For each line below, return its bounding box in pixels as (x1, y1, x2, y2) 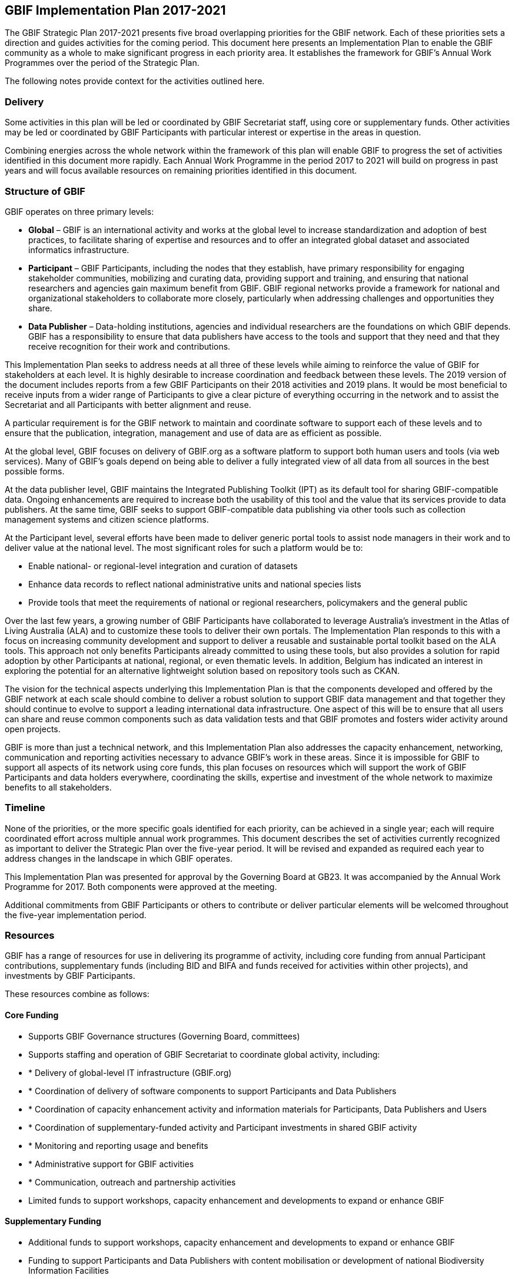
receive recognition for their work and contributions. (28, 341, 231, 351)
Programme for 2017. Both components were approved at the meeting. (5, 881, 277, 892)
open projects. (5, 723, 61, 734)
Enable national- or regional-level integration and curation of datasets (28, 560, 298, 571)
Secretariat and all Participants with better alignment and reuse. (5, 399, 251, 410)
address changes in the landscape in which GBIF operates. (5, 853, 232, 863)
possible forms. (5, 466, 65, 476)
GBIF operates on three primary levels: (5, 206, 154, 217)
